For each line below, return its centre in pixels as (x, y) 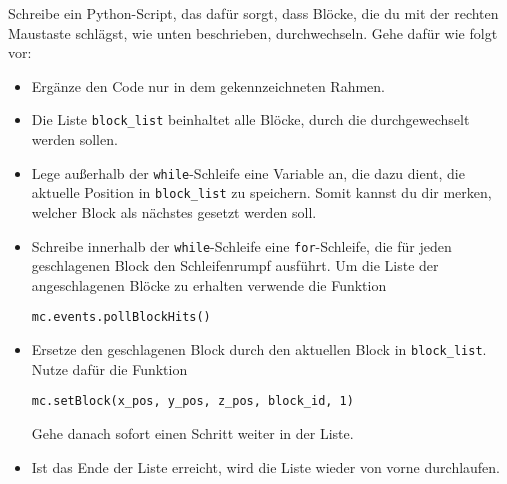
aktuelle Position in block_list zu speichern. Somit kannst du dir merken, (261, 192)
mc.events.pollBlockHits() (121, 317)
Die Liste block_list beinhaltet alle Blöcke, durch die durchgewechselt (250, 119)
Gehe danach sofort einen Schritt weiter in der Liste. (192, 432)
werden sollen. (74, 139)
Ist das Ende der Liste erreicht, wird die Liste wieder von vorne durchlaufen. (266, 466)
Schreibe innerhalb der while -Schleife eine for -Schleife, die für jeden (241, 245)
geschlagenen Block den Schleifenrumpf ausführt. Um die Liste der (235, 265)
